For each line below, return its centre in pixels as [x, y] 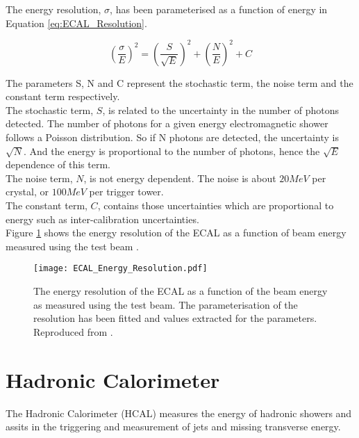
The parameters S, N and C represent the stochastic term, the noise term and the [179, 82]
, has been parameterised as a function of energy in [219, 9]
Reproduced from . [73, 331]
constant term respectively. [63, 96]
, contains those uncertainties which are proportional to [216, 205]
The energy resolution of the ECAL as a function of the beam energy [181, 291]
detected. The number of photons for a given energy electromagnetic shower [167, 123]
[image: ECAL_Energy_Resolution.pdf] [120, 269]
